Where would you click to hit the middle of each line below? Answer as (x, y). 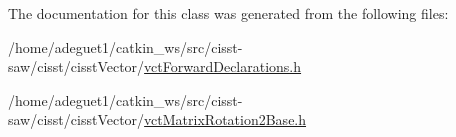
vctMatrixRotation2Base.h (225, 119)
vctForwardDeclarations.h (223, 66)
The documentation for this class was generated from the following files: (228, 13)
